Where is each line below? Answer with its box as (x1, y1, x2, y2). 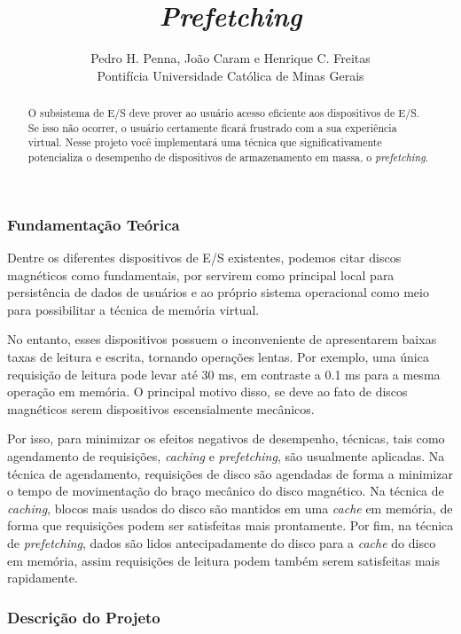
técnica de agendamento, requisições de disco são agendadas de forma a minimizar (7, 464, 453, 482)
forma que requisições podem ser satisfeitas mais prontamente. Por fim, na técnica (7, 516, 454, 535)
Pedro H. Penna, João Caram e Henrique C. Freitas (90, 49, 371, 67)
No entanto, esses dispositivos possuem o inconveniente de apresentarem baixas (7, 330, 437, 348)
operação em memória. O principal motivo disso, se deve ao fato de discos (7, 382, 408, 401)
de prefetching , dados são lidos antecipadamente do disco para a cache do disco (7, 533, 436, 552)
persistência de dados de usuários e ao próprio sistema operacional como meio (7, 283, 429, 301)
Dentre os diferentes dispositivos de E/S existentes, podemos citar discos (7, 248, 402, 267)
